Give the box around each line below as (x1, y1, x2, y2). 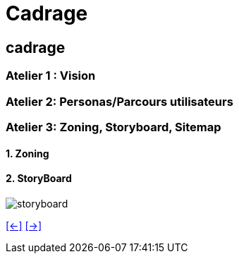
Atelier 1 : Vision (6, 68, 96, 83)
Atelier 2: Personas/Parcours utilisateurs (6, 94, 233, 109)
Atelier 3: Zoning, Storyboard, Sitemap (6, 119, 221, 134)
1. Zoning (6, 147, 49, 159)
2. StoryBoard (6, 172, 72, 185)
